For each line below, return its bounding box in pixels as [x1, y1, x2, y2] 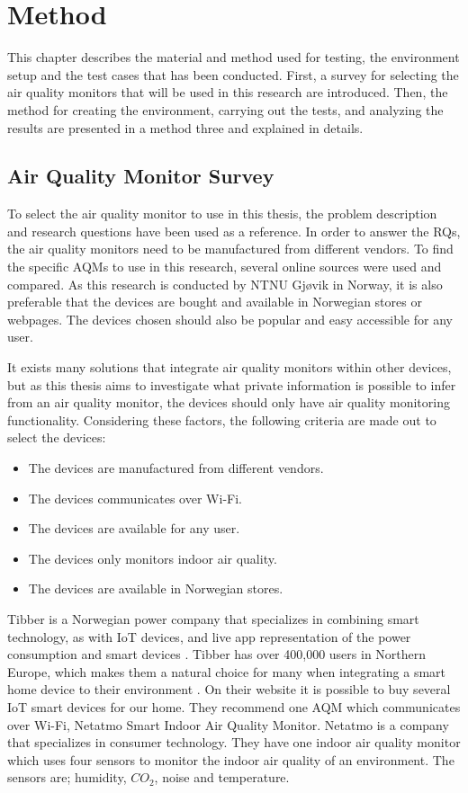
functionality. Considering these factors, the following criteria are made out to [7, 410, 436, 429]
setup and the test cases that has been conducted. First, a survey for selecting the [7, 65, 459, 84]
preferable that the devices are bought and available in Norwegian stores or [7, 292, 422, 311]
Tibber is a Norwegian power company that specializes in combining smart [7, 609, 419, 628]
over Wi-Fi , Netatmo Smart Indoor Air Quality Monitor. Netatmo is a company [7, 715, 449, 734]
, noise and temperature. [154, 768, 290, 787]
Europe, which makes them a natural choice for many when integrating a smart [7, 662, 446, 681]
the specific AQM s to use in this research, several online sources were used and [7, 257, 442, 276]
